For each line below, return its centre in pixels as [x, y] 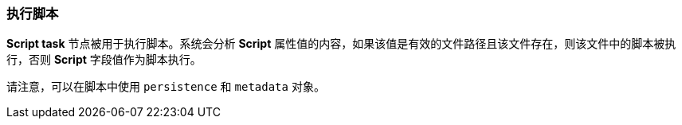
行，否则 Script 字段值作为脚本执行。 [104, 60]
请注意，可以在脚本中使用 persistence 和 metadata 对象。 [166, 87]
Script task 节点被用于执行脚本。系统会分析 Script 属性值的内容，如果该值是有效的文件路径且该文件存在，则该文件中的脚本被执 [341, 44]
